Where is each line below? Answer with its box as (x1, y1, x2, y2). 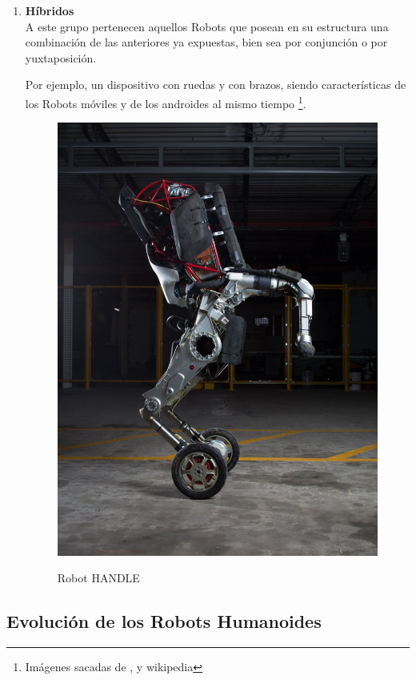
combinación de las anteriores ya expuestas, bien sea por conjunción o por (25, 34, 388, 50)
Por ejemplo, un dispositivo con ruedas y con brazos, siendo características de (25, 76, 406, 93)
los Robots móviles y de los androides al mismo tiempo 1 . (25, 92, 306, 111)
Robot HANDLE (57, 569, 140, 586)
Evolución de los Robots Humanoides (6, 609, 322, 634)
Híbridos (25, 2, 74, 18)
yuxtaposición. (25, 49, 97, 66)
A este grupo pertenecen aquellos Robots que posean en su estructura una (25, 18, 389, 34)
